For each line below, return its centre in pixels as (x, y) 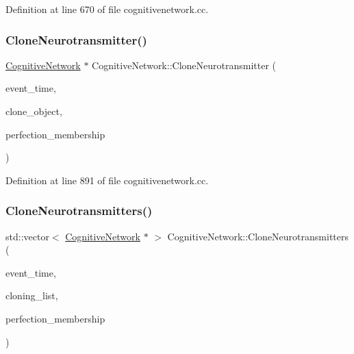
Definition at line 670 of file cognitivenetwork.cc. (107, 9)
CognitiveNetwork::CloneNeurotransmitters (258, 236)
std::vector (27, 236)
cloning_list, (32, 295)
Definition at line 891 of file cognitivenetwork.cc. (107, 180)
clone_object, (34, 111)
